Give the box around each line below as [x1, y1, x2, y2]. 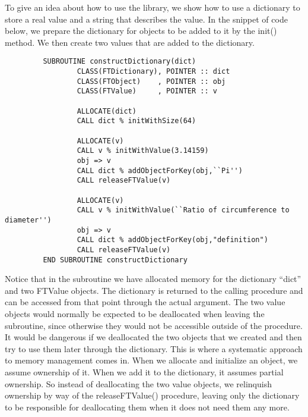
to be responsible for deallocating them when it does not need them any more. [5, 400, 290, 413]
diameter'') [5, 215, 52, 224]
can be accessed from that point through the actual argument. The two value [5, 296, 285, 308]
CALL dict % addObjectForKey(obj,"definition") [77, 236, 268, 244]
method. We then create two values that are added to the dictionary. [5, 36, 255, 48]
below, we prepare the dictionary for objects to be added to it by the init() [5, 24, 277, 37]
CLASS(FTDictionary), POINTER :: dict [77, 67, 230, 76]
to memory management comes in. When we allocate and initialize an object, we [5, 354, 298, 366]
